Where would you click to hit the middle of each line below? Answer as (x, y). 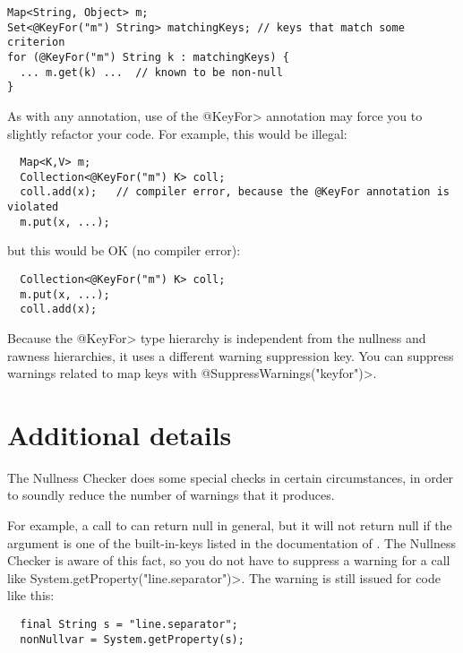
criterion (36, 43)
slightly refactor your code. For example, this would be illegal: (177, 133)
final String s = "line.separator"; (129, 625)
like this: (31, 595)
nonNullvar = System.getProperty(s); (132, 639)
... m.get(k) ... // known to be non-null (151, 72)
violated (33, 207)
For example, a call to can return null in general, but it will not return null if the (230, 525)
